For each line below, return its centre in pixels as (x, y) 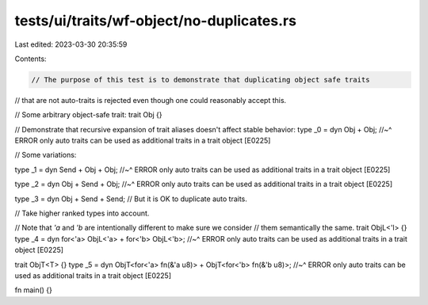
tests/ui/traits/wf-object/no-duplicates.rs (156, 21)
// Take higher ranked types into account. (82, 213)
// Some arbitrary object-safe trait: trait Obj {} (88, 115)
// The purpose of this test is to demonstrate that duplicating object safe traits (201, 80)
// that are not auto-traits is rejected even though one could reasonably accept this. (151, 100)
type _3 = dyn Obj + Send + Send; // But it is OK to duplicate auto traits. (131, 199)
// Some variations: (46, 155)
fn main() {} (34, 290)
